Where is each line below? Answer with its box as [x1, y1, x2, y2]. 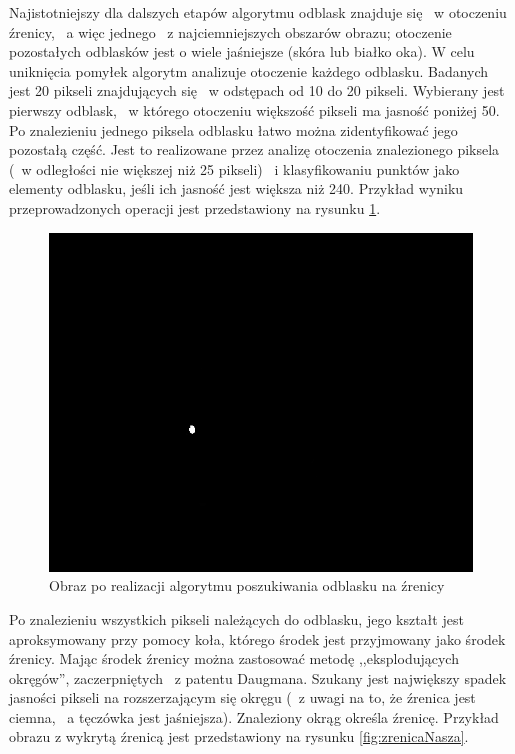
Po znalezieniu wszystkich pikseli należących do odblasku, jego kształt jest [9, 608, 464, 629]
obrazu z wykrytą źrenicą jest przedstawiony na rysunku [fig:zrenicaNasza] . [9, 726, 469, 747]
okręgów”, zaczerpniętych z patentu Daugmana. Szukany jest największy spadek [9, 667, 507, 688]
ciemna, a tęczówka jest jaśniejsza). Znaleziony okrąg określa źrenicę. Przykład [9, 706, 499, 727]
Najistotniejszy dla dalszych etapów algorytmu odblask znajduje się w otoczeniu [9, 2, 507, 22]
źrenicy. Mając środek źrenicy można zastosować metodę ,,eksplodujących [9, 648, 459, 669]
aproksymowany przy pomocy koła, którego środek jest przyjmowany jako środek [9, 628, 506, 649]
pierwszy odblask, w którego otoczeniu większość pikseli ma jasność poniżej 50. [9, 99, 500, 120]
